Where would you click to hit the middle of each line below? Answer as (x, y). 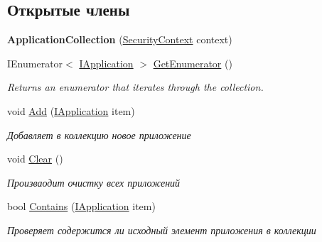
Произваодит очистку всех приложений (94, 182)
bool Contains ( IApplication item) (81, 206)
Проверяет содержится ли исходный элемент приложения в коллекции (162, 230)
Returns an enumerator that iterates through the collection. (135, 87)
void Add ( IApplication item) (71, 110)
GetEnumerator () (193, 63)
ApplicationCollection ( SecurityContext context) (120, 39)
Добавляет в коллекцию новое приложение (99, 134)
